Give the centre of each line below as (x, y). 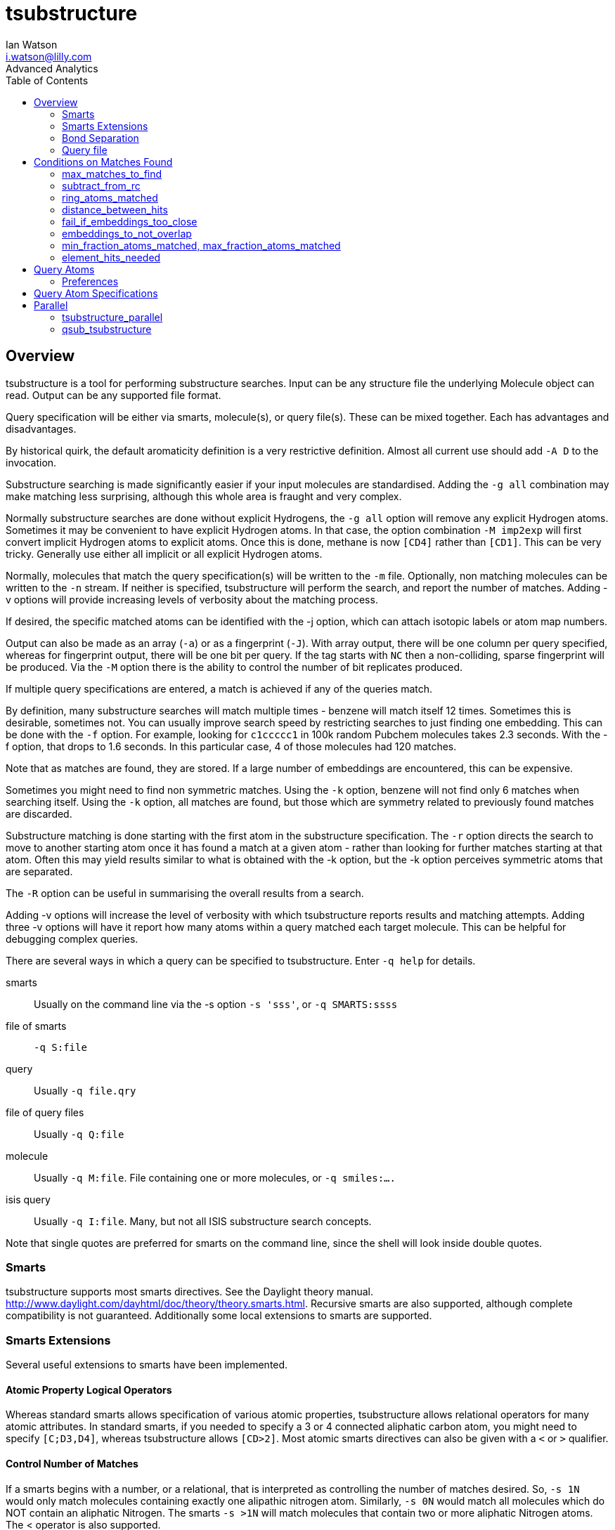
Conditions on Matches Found (103, 162)
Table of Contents (47, 80)
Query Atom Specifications (96, 293)
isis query (28, 1199)
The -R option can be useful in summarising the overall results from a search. (185, 893)
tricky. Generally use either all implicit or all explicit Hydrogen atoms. (164, 554)
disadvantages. (41, 429)
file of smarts (36, 1026)
